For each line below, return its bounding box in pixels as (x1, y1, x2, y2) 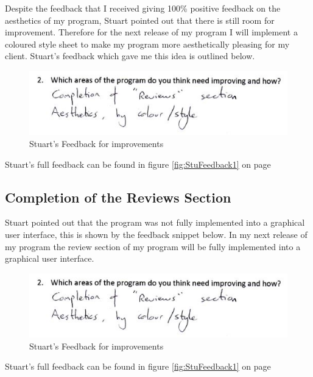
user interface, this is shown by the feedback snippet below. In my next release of (5, 228, 308, 240)
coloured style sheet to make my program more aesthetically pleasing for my (5, 37, 290, 50)
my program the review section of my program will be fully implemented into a (5, 240, 301, 253)
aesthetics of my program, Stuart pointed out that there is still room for (5, 13, 275, 26)
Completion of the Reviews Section (5, 187, 231, 206)
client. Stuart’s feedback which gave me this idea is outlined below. (5, 49, 255, 62)
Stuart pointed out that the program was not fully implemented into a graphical (5, 216, 305, 229)
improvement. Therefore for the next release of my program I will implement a (5, 26, 298, 38)
